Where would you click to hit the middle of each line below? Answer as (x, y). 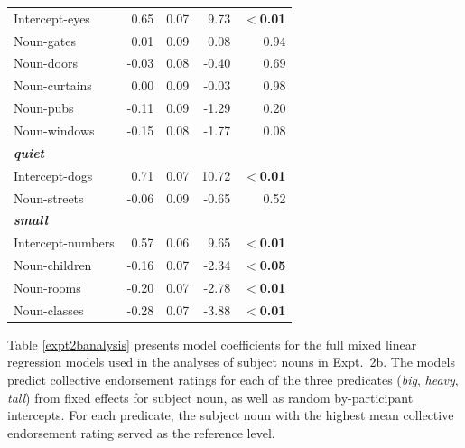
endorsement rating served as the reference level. (141, 432)
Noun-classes (49, 309)
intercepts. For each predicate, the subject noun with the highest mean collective (231, 415)
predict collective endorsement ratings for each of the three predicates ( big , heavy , (233, 379)
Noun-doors (46, 63)
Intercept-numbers (64, 243)
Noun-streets (49, 197)
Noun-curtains (53, 85)
